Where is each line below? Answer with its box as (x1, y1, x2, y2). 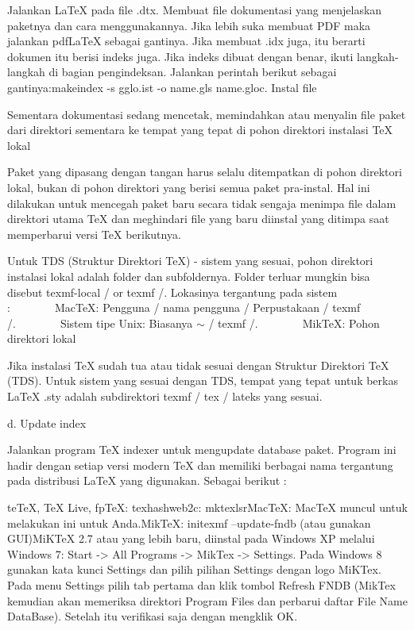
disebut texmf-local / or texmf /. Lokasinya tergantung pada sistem (7, 283, 338, 300)
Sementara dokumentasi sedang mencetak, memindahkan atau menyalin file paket (7, 106, 406, 122)
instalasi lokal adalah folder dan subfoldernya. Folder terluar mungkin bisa (7, 267, 370, 284)
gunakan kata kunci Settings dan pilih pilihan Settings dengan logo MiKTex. (7, 561, 381, 578)
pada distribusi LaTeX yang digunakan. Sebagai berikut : (7, 472, 287, 489)
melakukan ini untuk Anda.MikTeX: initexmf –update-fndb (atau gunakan (7, 514, 371, 531)
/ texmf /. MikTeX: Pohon (208, 314, 380, 331)
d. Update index (7, 414, 87, 431)
